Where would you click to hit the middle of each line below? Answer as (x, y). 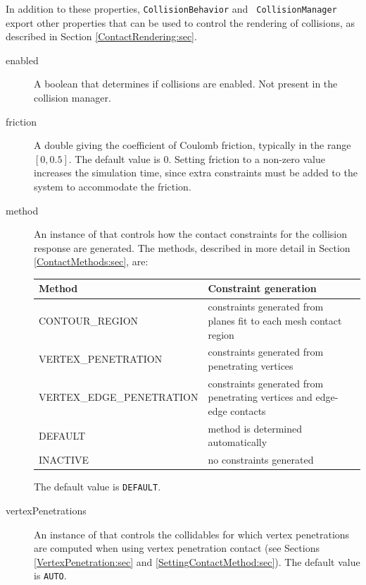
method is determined (255, 428)
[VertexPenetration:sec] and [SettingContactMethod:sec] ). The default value (197, 561)
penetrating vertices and (260, 397)
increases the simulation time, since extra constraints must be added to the (196, 173)
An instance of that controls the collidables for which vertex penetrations (192, 534)
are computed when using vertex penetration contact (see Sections (177, 548)
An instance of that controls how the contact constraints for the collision (190, 234)
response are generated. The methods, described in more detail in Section (192, 247)
